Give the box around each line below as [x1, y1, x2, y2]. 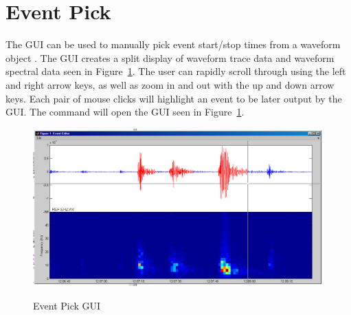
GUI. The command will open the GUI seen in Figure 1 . [5, 105, 245, 119]
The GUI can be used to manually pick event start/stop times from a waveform [5, 37, 341, 52]
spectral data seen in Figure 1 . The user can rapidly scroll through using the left [5, 64, 346, 78]
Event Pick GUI [33, 298, 101, 313]
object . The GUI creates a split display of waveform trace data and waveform [5, 50, 335, 65]
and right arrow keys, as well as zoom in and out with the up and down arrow [5, 77, 335, 91]
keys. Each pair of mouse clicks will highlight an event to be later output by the [5, 91, 342, 105]
